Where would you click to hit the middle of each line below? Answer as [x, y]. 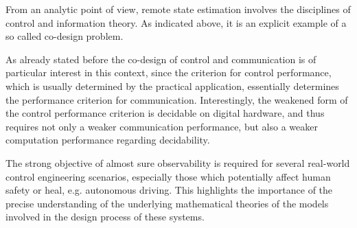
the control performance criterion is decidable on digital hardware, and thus [165, 113]
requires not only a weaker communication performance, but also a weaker [162, 126]
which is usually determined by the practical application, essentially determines [172, 85]
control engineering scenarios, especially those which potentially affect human [168, 176]
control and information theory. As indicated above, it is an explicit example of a [176, 22]
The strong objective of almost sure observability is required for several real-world [178, 162]
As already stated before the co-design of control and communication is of [161, 59]
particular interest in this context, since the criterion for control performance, [169, 72]
